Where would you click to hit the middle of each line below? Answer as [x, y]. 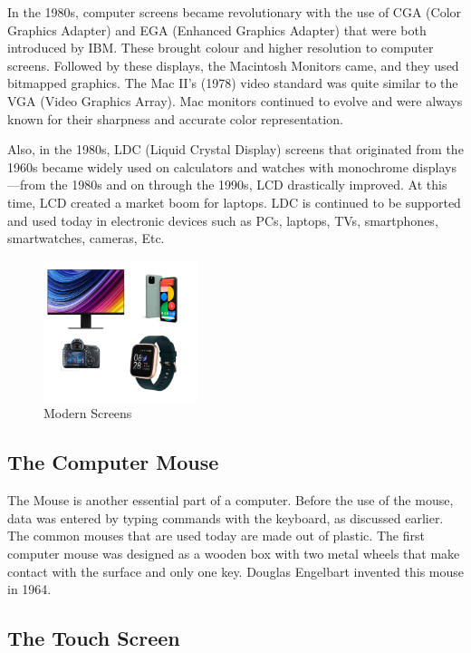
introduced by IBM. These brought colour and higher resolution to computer [221, 48]
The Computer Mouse [113, 462]
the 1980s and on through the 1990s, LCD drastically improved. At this [249, 185]
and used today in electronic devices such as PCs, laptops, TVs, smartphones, [223, 220]
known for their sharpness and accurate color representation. [175, 118]
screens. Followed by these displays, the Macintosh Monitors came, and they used [233, 65]
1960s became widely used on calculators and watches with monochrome [208, 166]
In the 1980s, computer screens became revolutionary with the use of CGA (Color [235, 12]
